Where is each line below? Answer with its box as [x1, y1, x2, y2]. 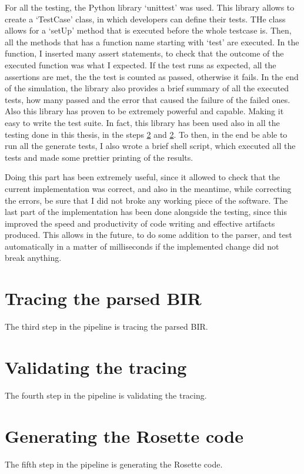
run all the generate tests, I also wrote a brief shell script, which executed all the [5, 140, 296, 152]
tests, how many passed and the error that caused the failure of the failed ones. [5, 93, 290, 105]
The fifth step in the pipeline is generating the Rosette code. [5, 458, 223, 470]
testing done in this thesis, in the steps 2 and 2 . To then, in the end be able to [5, 128, 288, 140]
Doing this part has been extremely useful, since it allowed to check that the [5, 171, 280, 183]
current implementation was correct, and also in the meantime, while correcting [5, 182, 292, 194]
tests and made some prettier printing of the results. [5, 151, 193, 163]
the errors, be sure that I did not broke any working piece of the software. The [5, 194, 288, 206]
